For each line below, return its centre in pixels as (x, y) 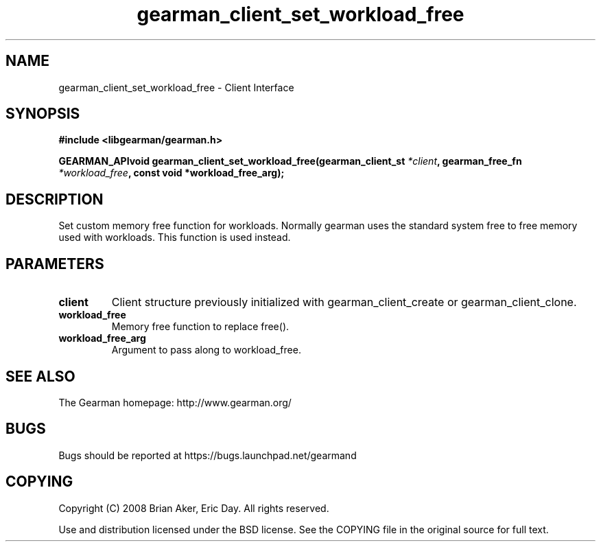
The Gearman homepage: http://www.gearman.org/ (175, 402)
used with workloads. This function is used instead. (175, 237)
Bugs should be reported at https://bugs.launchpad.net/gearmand (208, 455)
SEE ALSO (40, 376)
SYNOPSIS (43, 114)
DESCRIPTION (55, 199)
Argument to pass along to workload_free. (206, 350)
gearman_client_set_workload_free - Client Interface (176, 87)
